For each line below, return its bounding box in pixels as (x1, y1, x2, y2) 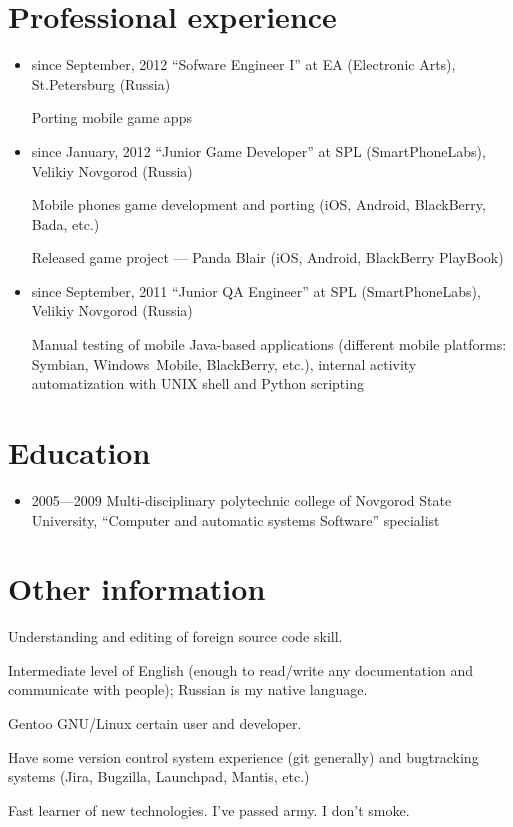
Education (8, 432, 151, 473)
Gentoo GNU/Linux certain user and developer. (8, 713, 302, 734)
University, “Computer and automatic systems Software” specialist (31, 509, 440, 530)
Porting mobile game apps (31, 107, 192, 128)
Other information (8, 568, 266, 609)
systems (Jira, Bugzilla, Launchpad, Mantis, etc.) (8, 766, 310, 787)
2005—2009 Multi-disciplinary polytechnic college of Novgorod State (31, 489, 452, 510)
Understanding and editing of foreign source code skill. (8, 626, 343, 647)
